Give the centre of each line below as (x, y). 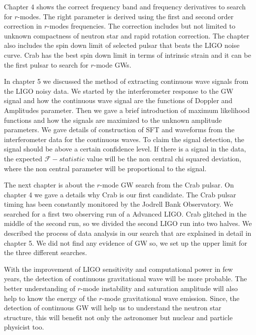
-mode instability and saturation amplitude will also (159, 288)
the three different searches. (46, 252)
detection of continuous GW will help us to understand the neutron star (113, 308)
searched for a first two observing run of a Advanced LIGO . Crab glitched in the (125, 213)
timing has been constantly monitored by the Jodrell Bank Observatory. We (119, 204)
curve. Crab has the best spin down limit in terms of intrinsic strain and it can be (128, 55)
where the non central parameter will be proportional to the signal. (105, 168)
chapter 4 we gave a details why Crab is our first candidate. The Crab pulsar (120, 194)
